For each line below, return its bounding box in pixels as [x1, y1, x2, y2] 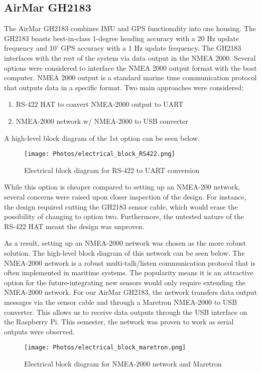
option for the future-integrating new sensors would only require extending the [4, 277, 245, 287]
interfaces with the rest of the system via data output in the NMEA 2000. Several [4, 52, 256, 63]
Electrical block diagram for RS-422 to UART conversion [24, 164, 200, 175]
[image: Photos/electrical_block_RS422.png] [24, 150, 175, 158]
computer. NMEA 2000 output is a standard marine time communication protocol [4, 72, 257, 83]
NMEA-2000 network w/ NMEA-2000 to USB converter [16, 115, 188, 126]
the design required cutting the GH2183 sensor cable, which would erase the [4, 201, 238, 212]
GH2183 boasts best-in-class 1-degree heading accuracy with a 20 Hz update [4, 33, 239, 43]
